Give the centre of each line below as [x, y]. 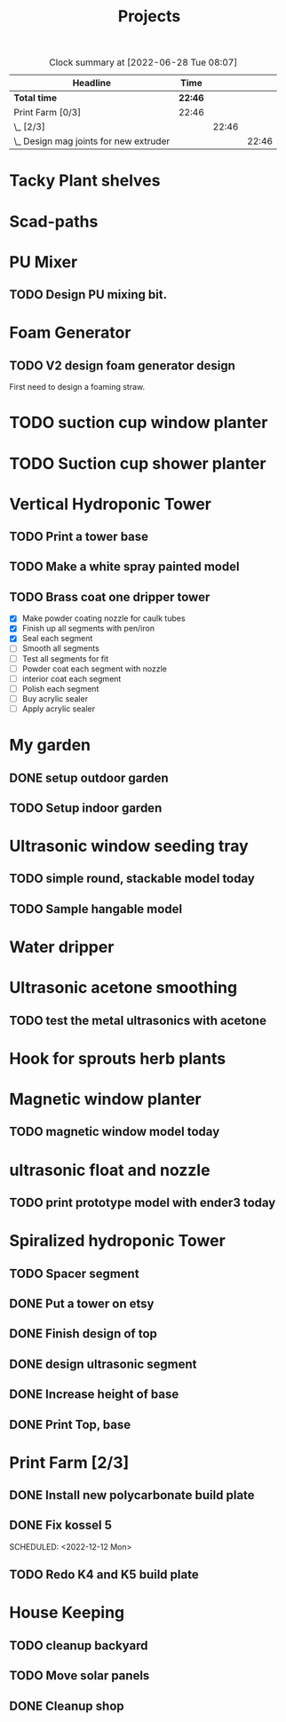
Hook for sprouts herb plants [118, 1058]
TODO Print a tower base [79, 537]
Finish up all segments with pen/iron [88, 629]
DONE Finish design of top [83, 1334]
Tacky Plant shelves [85, 181]
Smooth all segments [60, 648]
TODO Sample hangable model [96, 909]
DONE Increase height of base [94, 1395]
